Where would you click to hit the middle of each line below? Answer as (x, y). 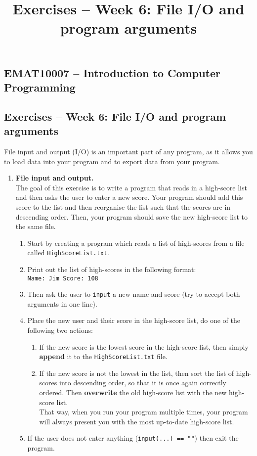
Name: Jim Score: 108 (63, 278)
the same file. (36, 226)
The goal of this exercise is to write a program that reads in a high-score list (131, 187)
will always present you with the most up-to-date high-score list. (137, 421)
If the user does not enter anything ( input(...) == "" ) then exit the (133, 438)
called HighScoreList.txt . (68, 252)
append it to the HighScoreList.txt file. (103, 356)
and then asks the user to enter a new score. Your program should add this (129, 197)
